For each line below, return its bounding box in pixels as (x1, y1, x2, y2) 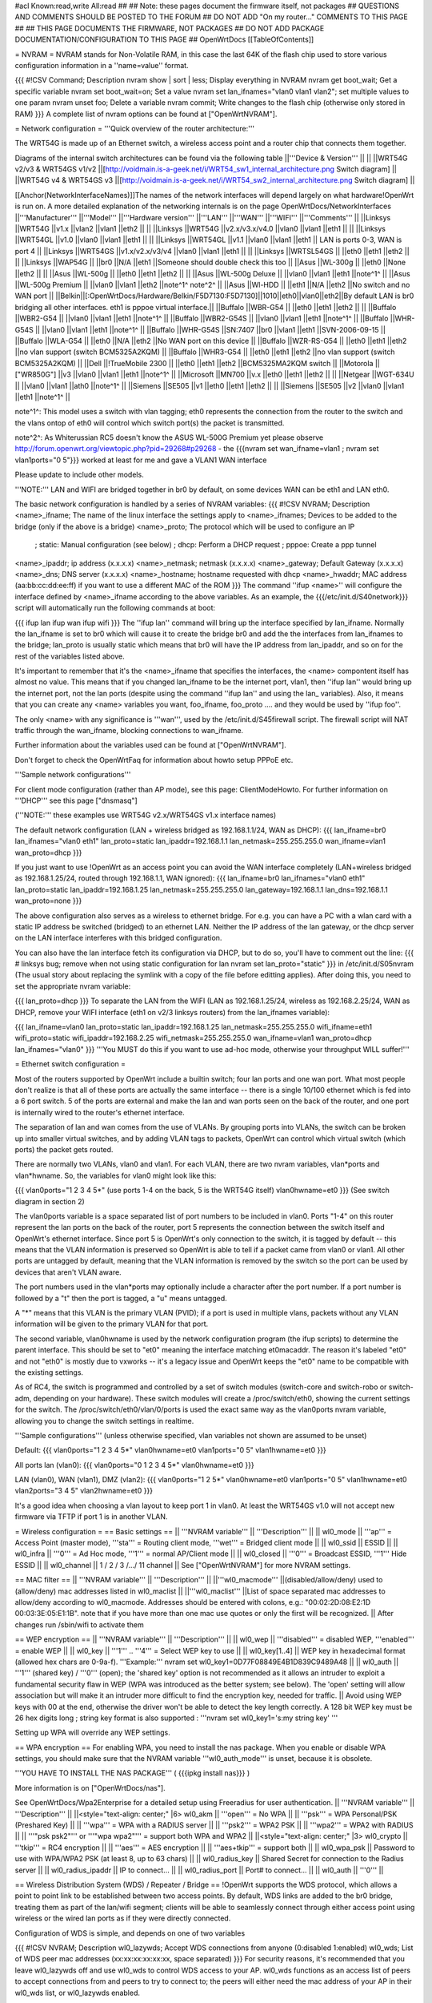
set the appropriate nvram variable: (14, 981, 131, 991)
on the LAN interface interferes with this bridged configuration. (14, 933, 222, 943)
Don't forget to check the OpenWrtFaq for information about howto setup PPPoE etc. (14, 755, 294, 764)
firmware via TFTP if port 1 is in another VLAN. (14, 1512, 168, 1521)
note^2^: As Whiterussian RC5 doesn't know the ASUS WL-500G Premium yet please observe (14, 433, 324, 442)
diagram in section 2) (14, 1196, 86, 1206)
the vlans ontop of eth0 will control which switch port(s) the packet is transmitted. (14, 417, 285, 428)
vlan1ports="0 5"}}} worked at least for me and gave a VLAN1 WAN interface (14, 455, 267, 465)
